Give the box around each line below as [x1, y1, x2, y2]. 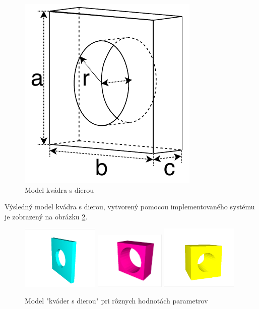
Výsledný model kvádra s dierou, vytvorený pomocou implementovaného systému [5, 201, 255, 212]
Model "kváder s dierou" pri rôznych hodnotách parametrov [25, 295, 208, 306]
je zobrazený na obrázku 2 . [5, 211, 88, 221]
